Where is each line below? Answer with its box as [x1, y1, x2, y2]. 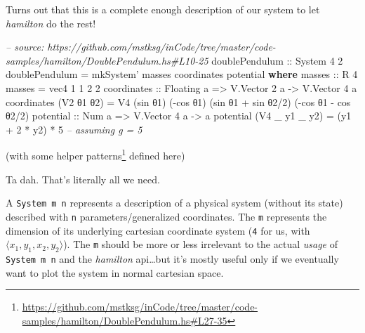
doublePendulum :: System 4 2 [211, 53, 343, 67]
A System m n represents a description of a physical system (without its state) [6, 195, 343, 210]
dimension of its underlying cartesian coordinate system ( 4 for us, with [6, 223, 310, 237]
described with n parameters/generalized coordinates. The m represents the [6, 209, 327, 223]
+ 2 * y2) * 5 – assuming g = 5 [6, 122, 142, 136]
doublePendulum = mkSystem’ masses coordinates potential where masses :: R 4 [6, 67, 358, 81]
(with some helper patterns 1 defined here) [6, 146, 185, 162]
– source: [6, 39, 44, 54]
